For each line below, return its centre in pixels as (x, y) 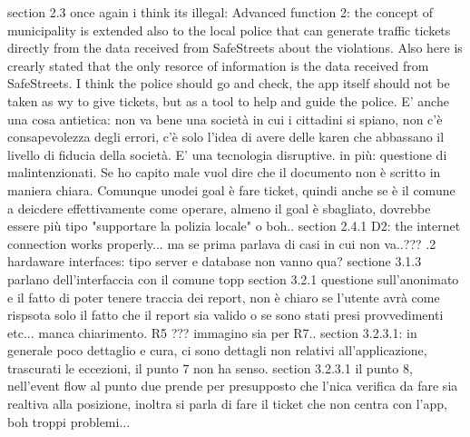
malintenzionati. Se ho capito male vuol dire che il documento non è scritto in (224, 172)
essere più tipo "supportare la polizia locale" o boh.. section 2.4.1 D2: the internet (234, 226)
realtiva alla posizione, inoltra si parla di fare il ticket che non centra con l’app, (227, 404)
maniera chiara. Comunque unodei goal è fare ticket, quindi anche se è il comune (231, 189)
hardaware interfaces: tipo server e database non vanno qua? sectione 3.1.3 (215, 261)
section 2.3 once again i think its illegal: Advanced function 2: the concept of (220, 12)
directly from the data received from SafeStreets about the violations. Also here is (235, 48)
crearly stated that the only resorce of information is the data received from (218, 65)
